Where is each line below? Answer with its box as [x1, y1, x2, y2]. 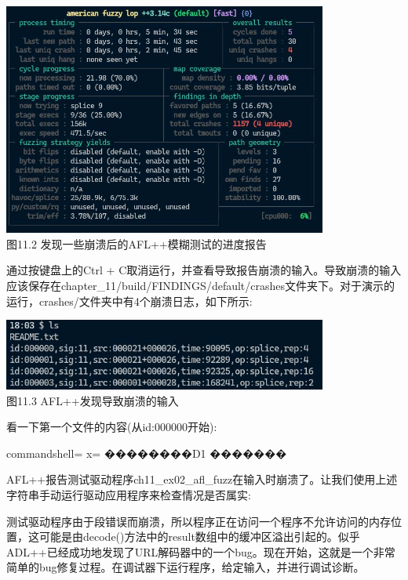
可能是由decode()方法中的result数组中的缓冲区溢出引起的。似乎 [38, 528, 360, 545]
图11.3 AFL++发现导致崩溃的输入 [6, 392, 179, 408]
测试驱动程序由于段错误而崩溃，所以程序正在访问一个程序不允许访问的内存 [6, 513, 391, 529]
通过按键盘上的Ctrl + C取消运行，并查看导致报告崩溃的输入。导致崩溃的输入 [6, 262, 402, 278]
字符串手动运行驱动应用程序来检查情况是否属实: [6, 487, 251, 503]
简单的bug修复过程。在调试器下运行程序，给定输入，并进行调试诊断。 [6, 559, 365, 575]
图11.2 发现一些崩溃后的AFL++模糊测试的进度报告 [6, 235, 267, 252]
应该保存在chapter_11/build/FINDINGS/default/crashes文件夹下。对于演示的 [6, 277, 395, 294]
